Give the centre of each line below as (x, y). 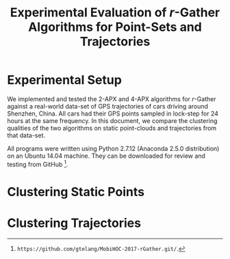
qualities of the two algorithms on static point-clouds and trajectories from (112, 128)
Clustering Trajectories (74, 223)
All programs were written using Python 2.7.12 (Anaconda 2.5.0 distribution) (113, 148)
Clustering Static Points (76, 192)
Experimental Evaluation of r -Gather (115, 13)
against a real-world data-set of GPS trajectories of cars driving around (108, 106)
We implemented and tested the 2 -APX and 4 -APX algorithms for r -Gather (112, 99)
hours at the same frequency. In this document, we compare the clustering (112, 120)
